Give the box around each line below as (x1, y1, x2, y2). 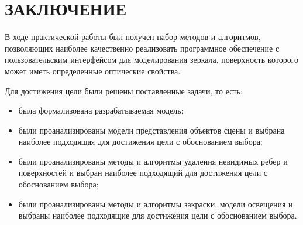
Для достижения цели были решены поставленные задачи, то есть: (5, 84, 243, 97)
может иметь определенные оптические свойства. (5, 64, 181, 77)
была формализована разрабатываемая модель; (18, 104, 184, 117)
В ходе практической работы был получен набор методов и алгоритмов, (5, 30, 261, 43)
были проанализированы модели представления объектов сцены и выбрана (18, 124, 285, 136)
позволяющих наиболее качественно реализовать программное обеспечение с (5, 42, 280, 54)
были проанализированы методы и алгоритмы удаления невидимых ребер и (18, 155, 288, 167)
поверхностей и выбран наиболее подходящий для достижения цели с (18, 166, 268, 179)
